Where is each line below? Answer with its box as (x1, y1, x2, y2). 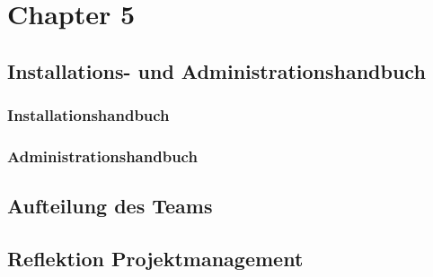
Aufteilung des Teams (7, 192, 213, 220)
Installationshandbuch (7, 104, 170, 126)
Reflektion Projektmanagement (7, 245, 304, 273)
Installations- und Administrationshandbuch (7, 56, 426, 84)
